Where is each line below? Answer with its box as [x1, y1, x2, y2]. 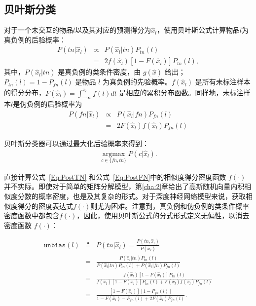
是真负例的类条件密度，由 [58, 67, 141, 77]
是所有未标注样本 [195, 76, 251, 87]
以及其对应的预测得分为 [75, 25, 151, 35]
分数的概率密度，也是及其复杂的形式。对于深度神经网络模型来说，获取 [17, 191, 246, 201]
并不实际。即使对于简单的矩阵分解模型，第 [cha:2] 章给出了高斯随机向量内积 [4, 181, 245, 191]
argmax [102, 150, 125, 157]
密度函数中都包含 [4, 210, 59, 221]
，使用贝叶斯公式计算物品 [156, 25, 240, 35]
